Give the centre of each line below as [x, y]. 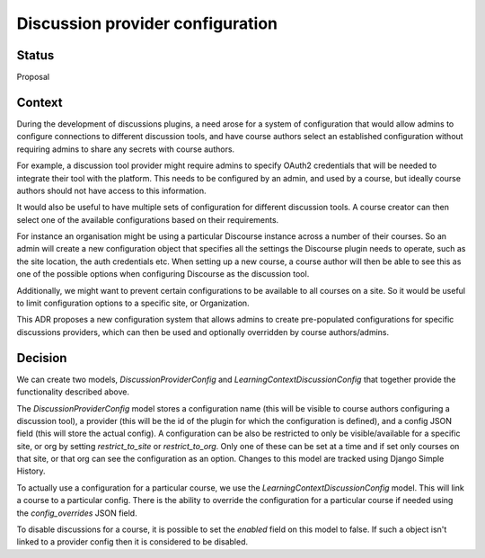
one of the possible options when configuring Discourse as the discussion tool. [163, 274]
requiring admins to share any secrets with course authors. [126, 149]
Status [35, 55]
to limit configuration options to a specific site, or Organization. [133, 303]
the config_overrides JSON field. [77, 513]
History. [31, 471]
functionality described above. [73, 392]
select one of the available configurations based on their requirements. [148, 219]
